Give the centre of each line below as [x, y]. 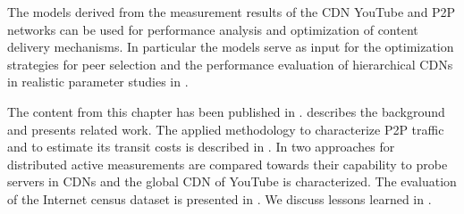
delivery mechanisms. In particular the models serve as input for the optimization [231, 47]
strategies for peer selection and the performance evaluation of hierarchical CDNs [230, 64]
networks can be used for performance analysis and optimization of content [213, 29]
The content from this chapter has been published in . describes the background [226, 111]
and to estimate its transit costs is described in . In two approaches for [201, 147]
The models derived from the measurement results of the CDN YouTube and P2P [232, 12]
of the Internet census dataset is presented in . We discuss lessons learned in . [219, 198]
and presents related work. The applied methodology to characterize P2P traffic [226, 129]
